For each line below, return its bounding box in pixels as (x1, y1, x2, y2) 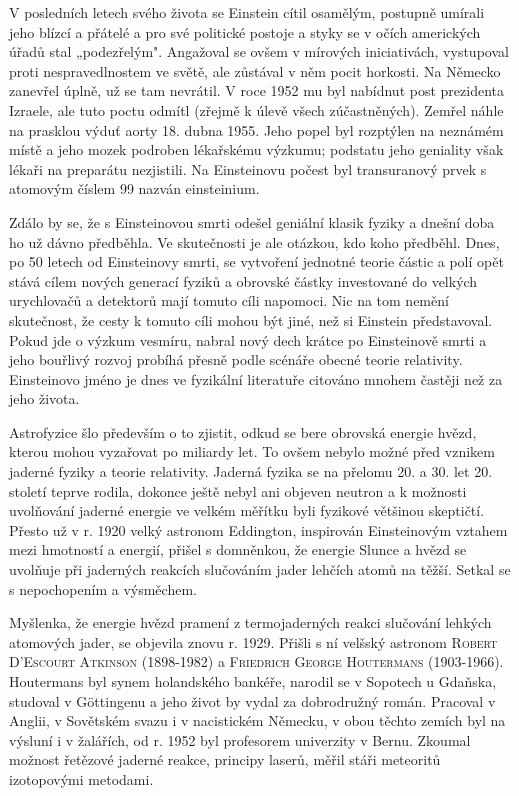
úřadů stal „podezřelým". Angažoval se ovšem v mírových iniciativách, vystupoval (9, 41, 509, 62)
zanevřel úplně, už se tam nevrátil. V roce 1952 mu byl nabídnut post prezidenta (9, 80, 504, 101)
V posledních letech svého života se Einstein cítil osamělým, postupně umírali (9, 2, 485, 22)
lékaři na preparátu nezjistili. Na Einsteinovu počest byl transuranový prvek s (9, 158, 487, 179)
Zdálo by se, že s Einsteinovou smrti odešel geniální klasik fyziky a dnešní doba (9, 211, 495, 232)
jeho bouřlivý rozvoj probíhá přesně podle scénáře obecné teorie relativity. (9, 349, 463, 370)
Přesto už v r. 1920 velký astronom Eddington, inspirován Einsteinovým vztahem (9, 519, 508, 540)
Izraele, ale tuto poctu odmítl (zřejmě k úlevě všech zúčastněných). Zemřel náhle (9, 99, 504, 120)
